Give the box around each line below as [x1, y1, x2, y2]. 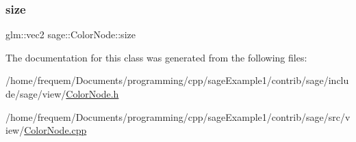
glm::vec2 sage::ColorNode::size [5, 27, 136, 42]
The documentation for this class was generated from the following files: [5, 50, 307, 64]
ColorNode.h [66, 87, 119, 100]
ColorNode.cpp [24, 123, 87, 137]
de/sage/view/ [5, 87, 66, 100]
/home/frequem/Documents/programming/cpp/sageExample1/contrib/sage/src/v [5, 109, 351, 124]
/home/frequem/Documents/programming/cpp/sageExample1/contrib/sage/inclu [5, 73, 349, 87]
